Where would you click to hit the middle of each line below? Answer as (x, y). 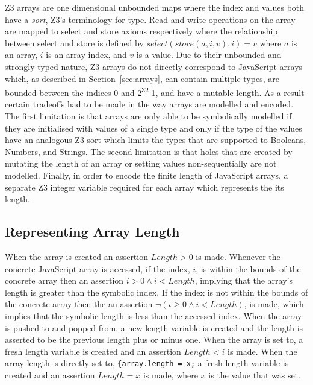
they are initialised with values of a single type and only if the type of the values (153, 128)
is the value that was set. (254, 374)
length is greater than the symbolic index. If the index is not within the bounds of (156, 292)
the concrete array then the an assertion (79, 304)
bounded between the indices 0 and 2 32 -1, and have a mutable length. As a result (155, 91)
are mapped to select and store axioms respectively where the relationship (141, 31)
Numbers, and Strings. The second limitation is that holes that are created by (149, 151)
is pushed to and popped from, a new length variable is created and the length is (154, 327)
